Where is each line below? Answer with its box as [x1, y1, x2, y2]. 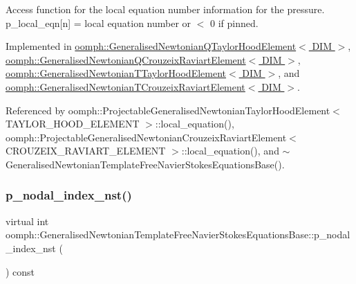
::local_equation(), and [181, 143, 279, 158]
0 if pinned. [210, 15, 259, 30]
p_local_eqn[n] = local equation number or [6, 15, 191, 30]
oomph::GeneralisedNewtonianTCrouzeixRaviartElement [6, 79, 245, 94]
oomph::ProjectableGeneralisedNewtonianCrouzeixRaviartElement [6, 130, 287, 144]
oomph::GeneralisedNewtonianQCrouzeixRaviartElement [6, 52, 246, 66]
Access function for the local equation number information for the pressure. [6, 2, 325, 16]
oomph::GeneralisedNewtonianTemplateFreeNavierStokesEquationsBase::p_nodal [6, 227, 350, 242]
